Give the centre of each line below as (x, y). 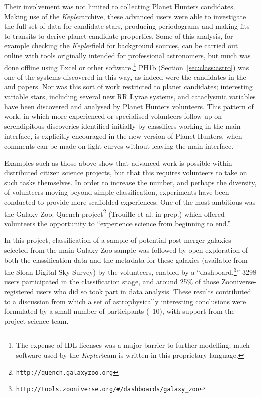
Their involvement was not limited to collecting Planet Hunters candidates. (120, 6)
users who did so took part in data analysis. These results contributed (144, 291)
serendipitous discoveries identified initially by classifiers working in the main (122, 126)
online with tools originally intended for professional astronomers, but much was (127, 55)
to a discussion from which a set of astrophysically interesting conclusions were (125, 301)
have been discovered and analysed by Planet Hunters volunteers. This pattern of (129, 106)
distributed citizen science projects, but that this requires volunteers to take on (126, 172)
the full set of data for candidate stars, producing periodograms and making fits (127, 26)
